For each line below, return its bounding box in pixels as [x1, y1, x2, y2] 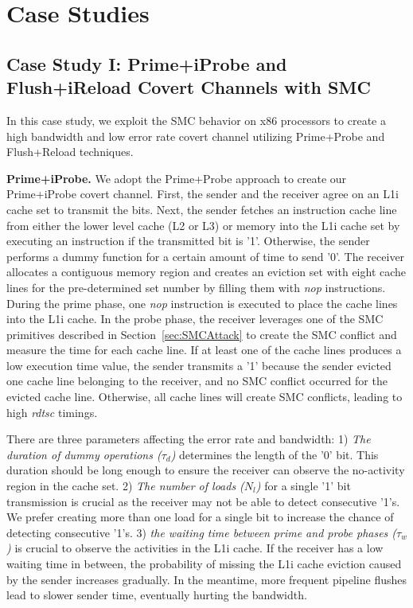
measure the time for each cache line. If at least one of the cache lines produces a [6, 341, 402, 358]
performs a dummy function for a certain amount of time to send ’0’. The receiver [6, 247, 405, 264]
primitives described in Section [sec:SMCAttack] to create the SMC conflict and [6, 325, 397, 342]
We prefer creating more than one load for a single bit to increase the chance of [6, 509, 394, 525]
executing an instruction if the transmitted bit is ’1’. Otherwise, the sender [6, 232, 370, 249]
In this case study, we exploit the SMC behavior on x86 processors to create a [6, 111, 386, 128]
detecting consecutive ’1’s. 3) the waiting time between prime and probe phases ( [6, 524, 397, 540]
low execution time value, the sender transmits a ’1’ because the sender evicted [6, 357, 392, 373]
